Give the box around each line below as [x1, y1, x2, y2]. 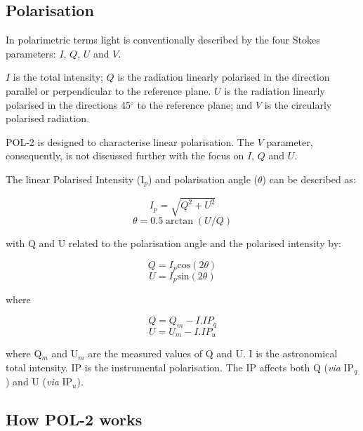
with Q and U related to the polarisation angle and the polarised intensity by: [6, 235, 341, 250]
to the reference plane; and [137, 97, 253, 112]
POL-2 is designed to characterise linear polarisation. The [6, 134, 254, 149]
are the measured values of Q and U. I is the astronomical [88, 346, 338, 361]
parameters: [6, 46, 56, 60]
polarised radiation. [6, 111, 89, 126]
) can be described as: [262, 171, 356, 186]
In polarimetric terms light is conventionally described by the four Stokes [6, 32, 320, 47]
